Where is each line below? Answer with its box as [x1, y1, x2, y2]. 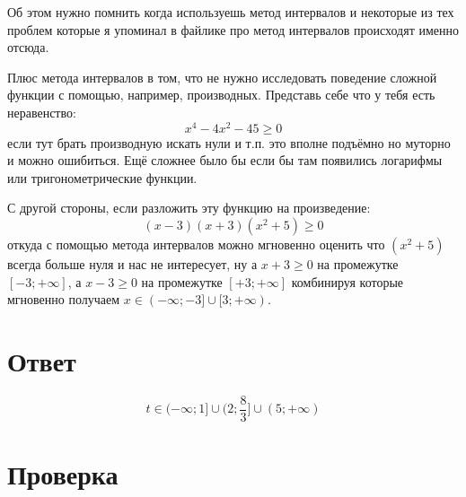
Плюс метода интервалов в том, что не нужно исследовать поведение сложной [7, 67, 437, 86]
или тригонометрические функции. [7, 168, 198, 187]
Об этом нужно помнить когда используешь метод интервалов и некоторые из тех [7, 3, 454, 21]
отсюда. [7, 38, 49, 57]
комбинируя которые [291, 272, 404, 291]
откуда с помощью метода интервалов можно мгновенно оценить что [7, 235, 385, 254]
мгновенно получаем [7, 290, 120, 309]
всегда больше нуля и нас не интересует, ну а [7, 255, 258, 274]
